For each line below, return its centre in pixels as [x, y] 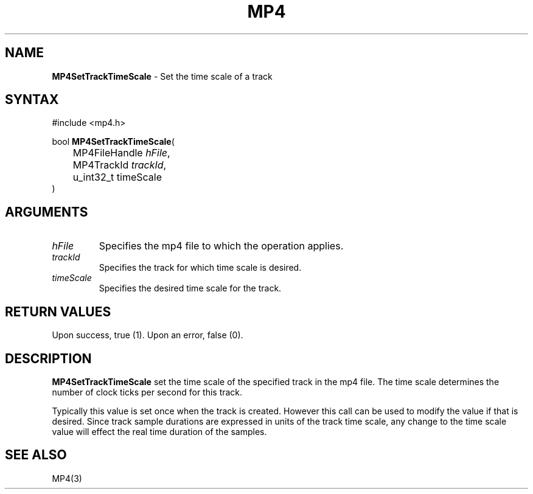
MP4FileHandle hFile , [121, 153]
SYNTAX [32, 100]
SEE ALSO [36, 455]
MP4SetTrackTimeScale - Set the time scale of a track [162, 76]
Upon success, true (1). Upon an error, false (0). [148, 335]
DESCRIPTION [48, 358]
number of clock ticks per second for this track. [147, 392]
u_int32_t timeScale [117, 177]
